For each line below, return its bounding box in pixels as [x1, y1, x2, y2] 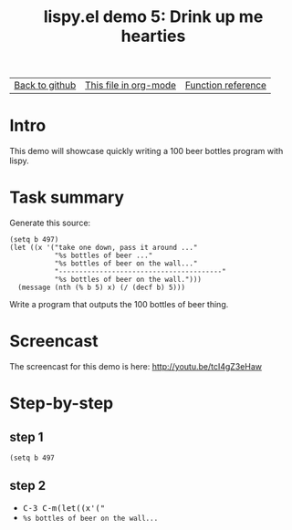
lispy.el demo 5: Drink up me [43, 6, 264, 27]
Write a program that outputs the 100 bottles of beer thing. [9, 299, 229, 310]
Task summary [9, 187, 125, 208]
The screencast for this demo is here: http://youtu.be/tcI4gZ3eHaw [9, 361, 263, 371]
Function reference [184, 79, 267, 92]
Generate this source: [9, 217, 91, 229]
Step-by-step [9, 393, 114, 414]
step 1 [9, 429, 44, 444]
